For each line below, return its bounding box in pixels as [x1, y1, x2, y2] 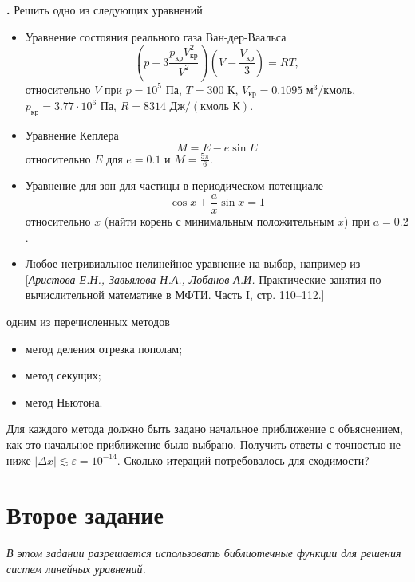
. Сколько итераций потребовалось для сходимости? [117, 451, 370, 468]
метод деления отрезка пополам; [25, 340, 183, 356]
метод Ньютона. [25, 393, 103, 410]
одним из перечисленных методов [6, 313, 170, 330]
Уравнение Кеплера [25, 126, 119, 143]
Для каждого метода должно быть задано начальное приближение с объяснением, [6, 420, 404, 437]
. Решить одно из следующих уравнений [6, 2, 203, 18]
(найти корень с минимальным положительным [104, 213, 334, 230]
